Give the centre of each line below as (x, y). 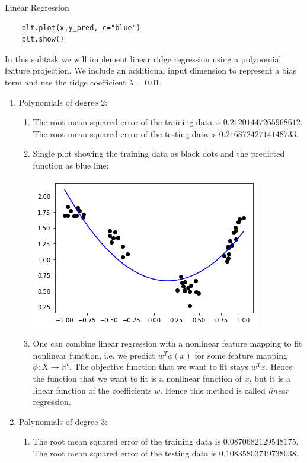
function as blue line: (71, 165)
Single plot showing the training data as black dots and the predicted (159, 153)
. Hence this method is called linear (224, 390)
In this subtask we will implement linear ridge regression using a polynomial (143, 58)
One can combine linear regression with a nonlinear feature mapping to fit (167, 343)
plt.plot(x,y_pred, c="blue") (81, 28)
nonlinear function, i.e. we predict (94, 355)
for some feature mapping (241, 355)
